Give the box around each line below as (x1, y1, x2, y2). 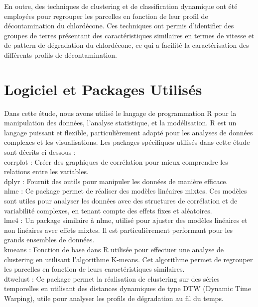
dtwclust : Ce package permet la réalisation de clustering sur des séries (4, 273, 220, 284)
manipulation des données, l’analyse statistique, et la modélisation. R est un (4, 117, 237, 128)
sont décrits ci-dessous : (4, 147, 76, 157)
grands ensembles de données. (4, 234, 95, 245)
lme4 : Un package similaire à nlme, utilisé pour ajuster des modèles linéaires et (4, 215, 248, 225)
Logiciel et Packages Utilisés (4, 79, 202, 99)
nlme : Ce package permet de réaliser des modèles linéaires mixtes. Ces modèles (4, 186, 247, 196)
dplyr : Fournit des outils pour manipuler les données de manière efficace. (4, 176, 228, 186)
